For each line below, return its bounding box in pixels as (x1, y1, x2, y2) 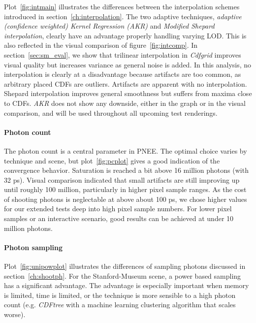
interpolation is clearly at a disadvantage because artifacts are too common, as (4, 69, 241, 79)
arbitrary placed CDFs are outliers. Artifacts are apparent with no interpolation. (4, 78, 247, 89)
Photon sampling (4, 242, 63, 252)
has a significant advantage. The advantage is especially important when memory (4, 280, 249, 291)
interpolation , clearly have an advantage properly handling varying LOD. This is (4, 30, 247, 40)
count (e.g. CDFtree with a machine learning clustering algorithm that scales (4, 299, 236, 310)
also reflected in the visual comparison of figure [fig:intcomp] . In (4, 40, 198, 50)
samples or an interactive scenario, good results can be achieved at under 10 (4, 213, 234, 224)
